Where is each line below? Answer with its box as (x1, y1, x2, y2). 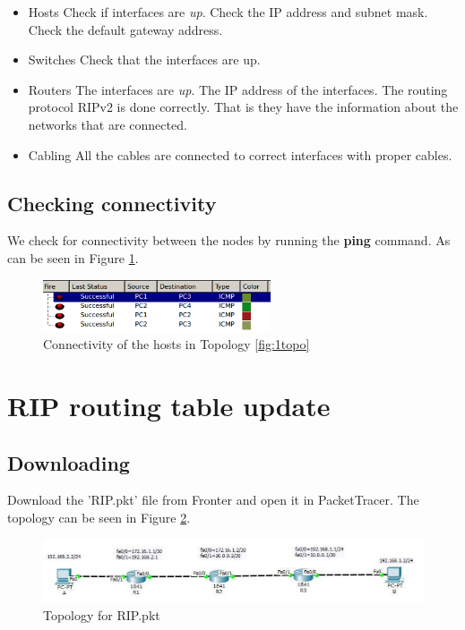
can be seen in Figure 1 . (7, 248, 139, 267)
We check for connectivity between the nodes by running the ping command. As (7, 231, 451, 250)
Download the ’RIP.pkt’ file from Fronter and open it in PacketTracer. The (7, 490, 419, 509)
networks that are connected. (28, 115, 187, 133)
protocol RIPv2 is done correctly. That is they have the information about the (28, 98, 459, 116)
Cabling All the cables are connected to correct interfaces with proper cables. (28, 145, 452, 164)
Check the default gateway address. (28, 20, 223, 38)
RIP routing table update (7, 387, 331, 424)
